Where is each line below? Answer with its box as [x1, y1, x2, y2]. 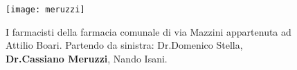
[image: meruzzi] [6, 5, 85, 14]
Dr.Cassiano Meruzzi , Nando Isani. [6, 51, 168, 65]
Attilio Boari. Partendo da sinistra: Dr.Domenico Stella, [6, 38, 243, 52]
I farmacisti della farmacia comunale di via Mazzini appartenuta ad [6, 24, 291, 38]
